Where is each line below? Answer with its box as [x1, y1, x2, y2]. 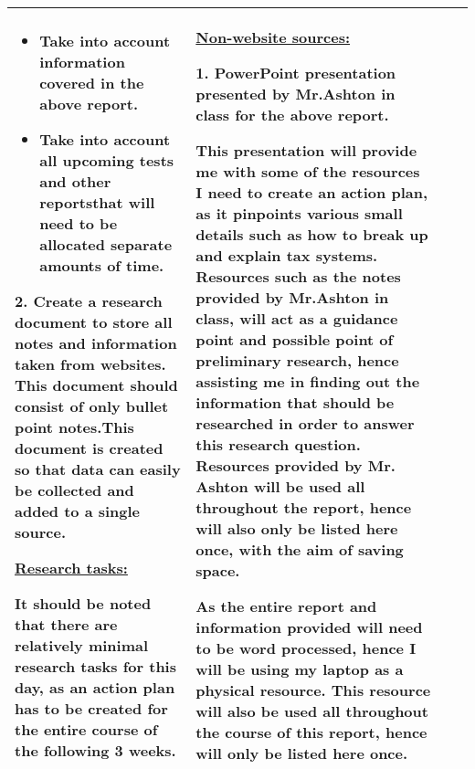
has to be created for [15, 697, 168, 719]
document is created [15, 437, 164, 458]
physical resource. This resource [195, 679, 431, 701]
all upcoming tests [39, 149, 174, 171]
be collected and [15, 479, 134, 500]
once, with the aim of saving [195, 539, 404, 560]
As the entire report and [195, 595, 377, 616]
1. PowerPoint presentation [195, 62, 396, 83]
